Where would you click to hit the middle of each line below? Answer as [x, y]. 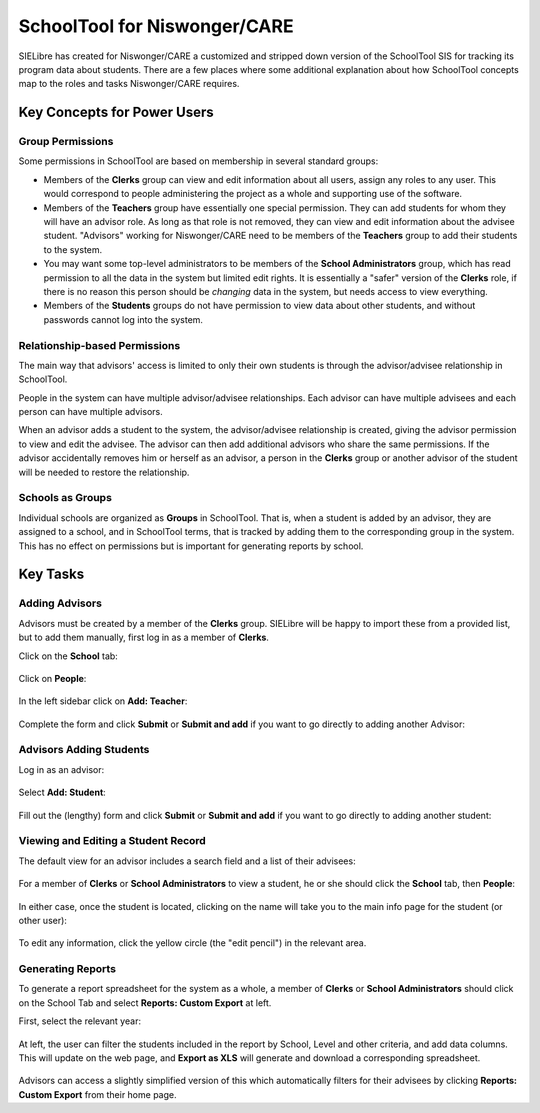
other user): [42, 920]
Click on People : [52, 678]
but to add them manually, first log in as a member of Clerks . [144, 637]
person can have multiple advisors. [91, 412]
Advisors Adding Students [84, 750]
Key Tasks [51, 574]
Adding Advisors [60, 603]
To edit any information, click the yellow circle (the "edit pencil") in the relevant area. [192, 943]
